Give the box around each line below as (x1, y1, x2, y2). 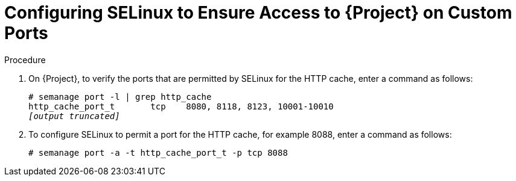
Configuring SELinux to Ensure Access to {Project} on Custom (4, 2, 512, 23)
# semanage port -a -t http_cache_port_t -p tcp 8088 (28, 147, 288, 158)
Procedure (4, 54, 46, 65)
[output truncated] (28, 111, 120, 121)
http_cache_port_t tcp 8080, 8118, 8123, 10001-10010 (28, 101, 334, 111)
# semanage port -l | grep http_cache (28, 91, 212, 102)
